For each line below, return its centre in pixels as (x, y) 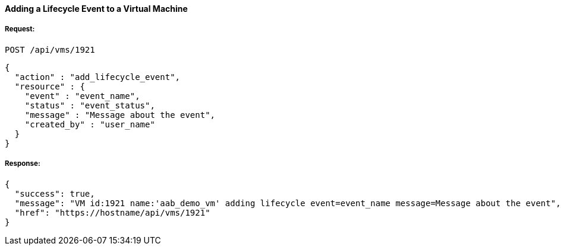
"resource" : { (50, 86)
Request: (20, 29)
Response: (23, 164)
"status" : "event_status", (90, 105)
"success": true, (55, 193)
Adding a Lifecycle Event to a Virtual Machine (96, 9)
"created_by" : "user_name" (90, 124)
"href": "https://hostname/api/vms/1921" (112, 212)
